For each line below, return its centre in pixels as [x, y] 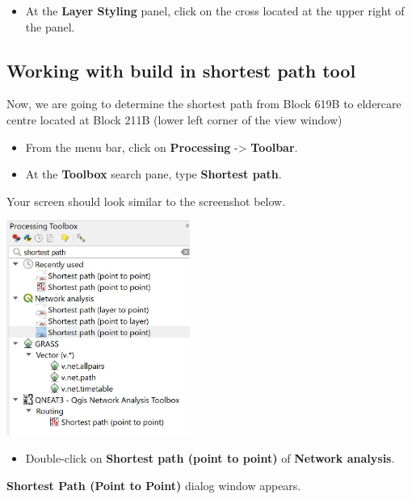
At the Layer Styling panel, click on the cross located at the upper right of [215, 10]
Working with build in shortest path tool [181, 70]
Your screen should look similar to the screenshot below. [146, 201]
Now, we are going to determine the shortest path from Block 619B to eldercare [204, 104]
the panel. [50, 26]
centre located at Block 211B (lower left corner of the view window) [174, 119]
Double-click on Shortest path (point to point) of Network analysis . [210, 457]
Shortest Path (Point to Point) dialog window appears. [154, 485]
